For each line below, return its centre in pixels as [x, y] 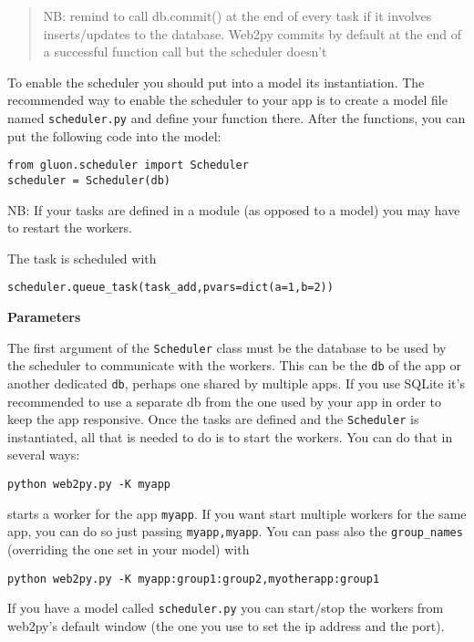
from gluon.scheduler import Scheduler [128, 166]
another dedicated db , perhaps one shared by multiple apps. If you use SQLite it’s [236, 383]
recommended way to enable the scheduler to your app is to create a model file [227, 100]
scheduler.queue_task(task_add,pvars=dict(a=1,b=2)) [170, 288]
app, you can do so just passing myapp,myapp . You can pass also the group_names [235, 531]
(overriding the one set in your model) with [129, 549]
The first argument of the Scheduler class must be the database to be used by [227, 347]
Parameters [44, 316]
